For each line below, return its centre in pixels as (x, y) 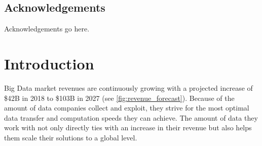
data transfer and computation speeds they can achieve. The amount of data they (131, 117)
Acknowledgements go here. (47, 29)
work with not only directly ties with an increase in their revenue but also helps (128, 127)
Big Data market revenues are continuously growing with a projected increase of (128, 87)
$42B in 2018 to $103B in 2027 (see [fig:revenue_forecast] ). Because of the (119, 98)
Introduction (49, 63)
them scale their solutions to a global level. (71, 137)
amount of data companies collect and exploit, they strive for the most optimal (127, 108)
